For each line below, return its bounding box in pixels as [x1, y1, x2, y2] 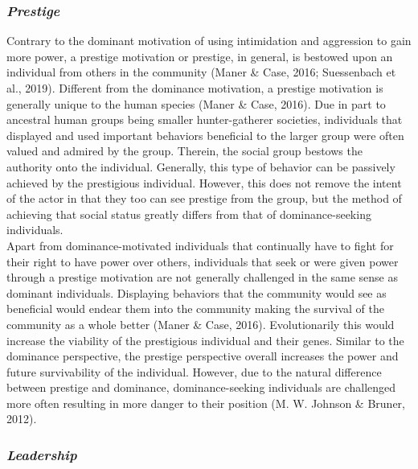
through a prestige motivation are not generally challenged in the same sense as [6, 269, 399, 286]
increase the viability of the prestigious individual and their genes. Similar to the [6, 331, 404, 348]
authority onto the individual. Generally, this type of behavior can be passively [6, 158, 395, 175]
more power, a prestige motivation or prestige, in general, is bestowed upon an [6, 47, 393, 64]
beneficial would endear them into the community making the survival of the [6, 300, 384, 317]
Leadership [6, 444, 77, 464]
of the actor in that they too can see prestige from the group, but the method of [6, 190, 402, 207]
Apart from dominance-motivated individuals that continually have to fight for [6, 237, 394, 253]
